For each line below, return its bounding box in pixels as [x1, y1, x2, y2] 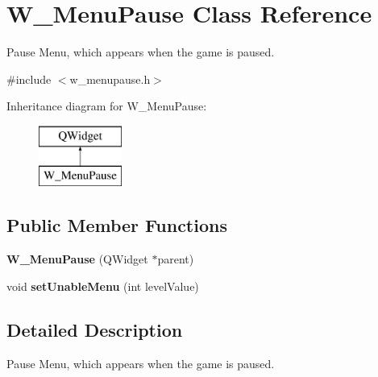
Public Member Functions [6, 213, 227, 238]
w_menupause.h [69, 70, 151, 87]
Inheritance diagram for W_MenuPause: [6, 97, 207, 114]
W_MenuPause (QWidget [6, 251, 148, 267]
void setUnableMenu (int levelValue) [6, 277, 199, 294]
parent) [157, 251, 194, 267]
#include [6, 70, 52, 87]
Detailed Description [6, 317, 183, 342]
